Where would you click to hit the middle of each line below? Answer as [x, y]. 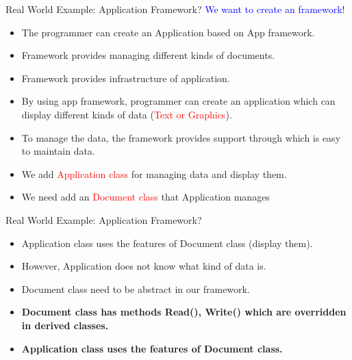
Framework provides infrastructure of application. [126, 78]
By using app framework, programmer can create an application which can [178, 101]
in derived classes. [65, 325]
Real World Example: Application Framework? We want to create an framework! [175, 9]
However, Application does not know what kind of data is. [144, 266]
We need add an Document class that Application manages [146, 197]
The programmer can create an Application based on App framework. [168, 32]
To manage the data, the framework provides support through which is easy [181, 137]
